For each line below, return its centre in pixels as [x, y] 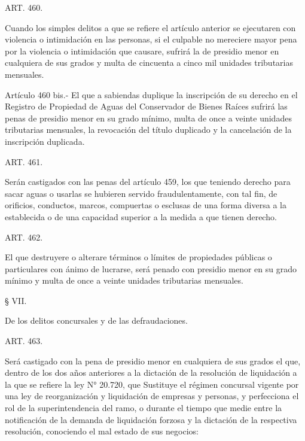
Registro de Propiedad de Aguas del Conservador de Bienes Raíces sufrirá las [146, 106]
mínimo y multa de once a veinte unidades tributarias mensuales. [124, 280]
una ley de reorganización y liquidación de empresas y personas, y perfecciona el [152, 396]
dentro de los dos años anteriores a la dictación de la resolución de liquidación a [151, 372]
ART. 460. [24, 7]
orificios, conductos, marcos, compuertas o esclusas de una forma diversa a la [146, 205]
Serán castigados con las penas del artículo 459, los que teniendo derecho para [148, 182]
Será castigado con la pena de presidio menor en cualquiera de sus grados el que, [153, 361]
